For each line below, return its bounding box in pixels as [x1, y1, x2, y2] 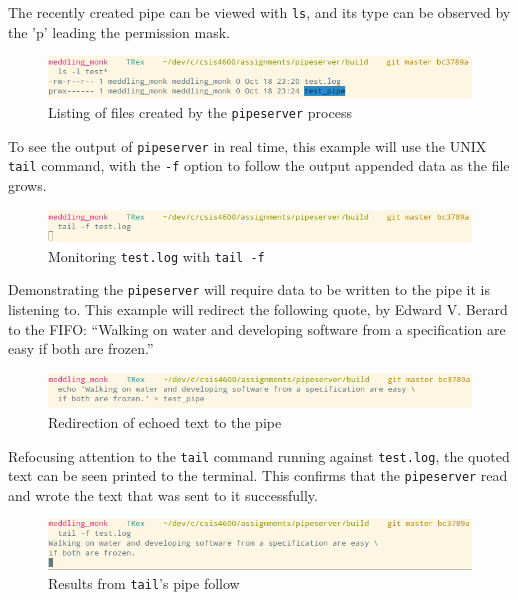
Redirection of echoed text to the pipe [48, 411, 282, 432]
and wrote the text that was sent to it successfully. [8, 484, 318, 505]
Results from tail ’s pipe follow [48, 573, 240, 594]
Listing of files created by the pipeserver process [48, 102, 352, 123]
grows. [8, 175, 47, 196]
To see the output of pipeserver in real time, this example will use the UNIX [8, 135, 487, 156]
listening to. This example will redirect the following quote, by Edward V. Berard [8, 299, 508, 320]
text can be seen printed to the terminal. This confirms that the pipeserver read [8, 465, 508, 486]
